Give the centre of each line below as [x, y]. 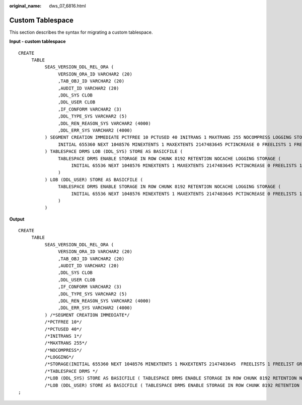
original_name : [25, 6]
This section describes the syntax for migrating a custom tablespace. [81, 32]
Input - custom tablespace [37, 41]
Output [17, 219]
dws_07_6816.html [67, 6]
